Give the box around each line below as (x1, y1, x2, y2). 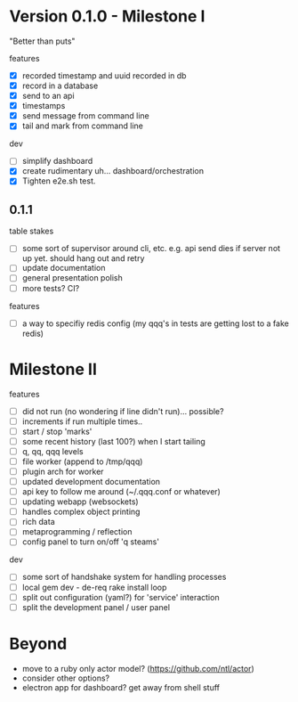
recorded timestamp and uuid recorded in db (21, 69, 187, 81)
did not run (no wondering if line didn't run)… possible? (21, 405, 224, 416)
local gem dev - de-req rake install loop (21, 582, 167, 592)
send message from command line (21, 110, 149, 121)
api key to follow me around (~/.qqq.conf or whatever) (21, 486, 221, 497)
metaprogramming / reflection (21, 526, 133, 537)
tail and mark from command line (21, 120, 144, 131)
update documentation (21, 263, 106, 273)
